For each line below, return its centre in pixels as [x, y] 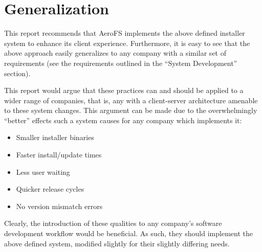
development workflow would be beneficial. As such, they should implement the [128, 233]
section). [17, 73]
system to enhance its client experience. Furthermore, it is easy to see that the [127, 43]
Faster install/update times [59, 155]
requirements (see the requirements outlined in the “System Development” [121, 63]
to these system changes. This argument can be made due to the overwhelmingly [131, 110]
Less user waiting [43, 171]
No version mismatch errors [59, 206]
